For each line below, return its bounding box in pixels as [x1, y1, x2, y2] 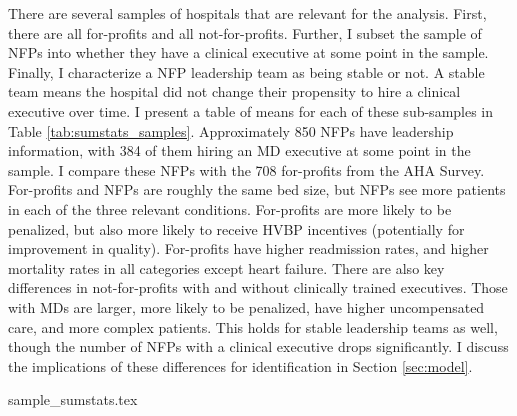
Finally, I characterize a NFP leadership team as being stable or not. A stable [8, 61, 485, 82]
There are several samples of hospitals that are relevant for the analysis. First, [8, 3, 487, 23]
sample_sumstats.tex [8, 389, 138, 410]
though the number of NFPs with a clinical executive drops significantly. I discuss [8, 336, 509, 357]
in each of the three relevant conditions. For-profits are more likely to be [8, 198, 452, 219]
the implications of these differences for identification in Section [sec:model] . [8, 355, 473, 376]
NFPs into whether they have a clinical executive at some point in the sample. [8, 42, 489, 63]
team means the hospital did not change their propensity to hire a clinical [8, 81, 461, 102]
